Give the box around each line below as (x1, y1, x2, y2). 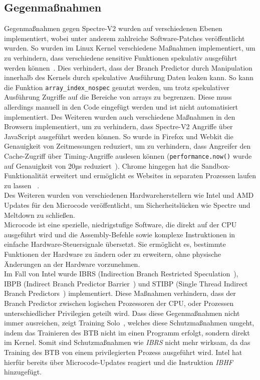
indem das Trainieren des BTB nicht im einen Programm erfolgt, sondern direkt (4, 327, 250, 337)
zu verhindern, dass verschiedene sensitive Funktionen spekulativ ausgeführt (4, 52, 237, 63)
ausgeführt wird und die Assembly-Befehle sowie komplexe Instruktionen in (4, 229, 235, 239)
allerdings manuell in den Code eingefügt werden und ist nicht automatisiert (4, 102, 238, 112)
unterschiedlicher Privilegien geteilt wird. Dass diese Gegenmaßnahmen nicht (4, 307, 240, 318)
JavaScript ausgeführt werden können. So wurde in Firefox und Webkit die (4, 131, 233, 141)
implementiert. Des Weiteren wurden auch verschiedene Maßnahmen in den (4, 111, 235, 122)
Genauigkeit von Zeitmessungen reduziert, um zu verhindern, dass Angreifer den (4, 141, 251, 151)
